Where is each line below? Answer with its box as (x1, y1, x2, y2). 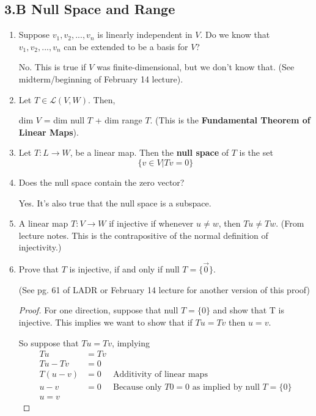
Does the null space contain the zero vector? (18, 175, 185, 188)
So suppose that (18, 336, 79, 349)
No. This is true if (18, 60, 86, 73)
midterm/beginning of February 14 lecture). (18, 72, 183, 85)
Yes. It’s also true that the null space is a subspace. (18, 196, 211, 209)
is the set (239, 146, 273, 159)
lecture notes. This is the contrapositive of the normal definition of (18, 228, 268, 241)
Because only (113, 383, 162, 392)
